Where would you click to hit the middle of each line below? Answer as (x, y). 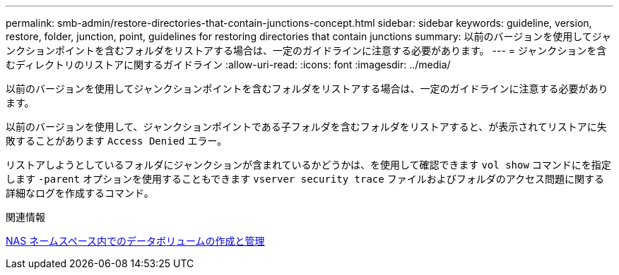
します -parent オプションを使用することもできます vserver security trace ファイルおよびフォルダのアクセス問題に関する (305, 179)
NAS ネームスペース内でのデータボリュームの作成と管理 (135, 241)
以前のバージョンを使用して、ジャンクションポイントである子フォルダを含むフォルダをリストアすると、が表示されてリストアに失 (306, 127)
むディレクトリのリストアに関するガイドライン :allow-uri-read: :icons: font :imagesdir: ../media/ (228, 65)
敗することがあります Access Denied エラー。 (117, 141)
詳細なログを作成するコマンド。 (80, 193)
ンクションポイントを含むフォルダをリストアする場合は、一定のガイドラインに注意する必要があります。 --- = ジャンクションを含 (306, 50)
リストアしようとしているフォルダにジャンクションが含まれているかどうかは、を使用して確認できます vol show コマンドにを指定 (308, 165)
